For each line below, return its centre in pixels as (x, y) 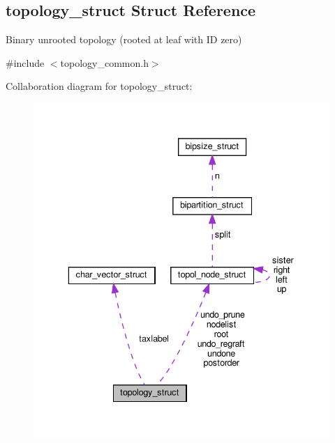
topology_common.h (104, 62)
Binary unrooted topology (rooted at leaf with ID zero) (124, 39)
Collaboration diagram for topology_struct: (99, 86)
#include (25, 62)
